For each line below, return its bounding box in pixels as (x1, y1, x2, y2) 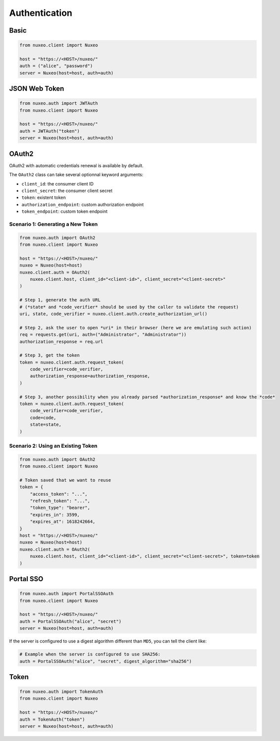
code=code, (30, 415, 56, 420)
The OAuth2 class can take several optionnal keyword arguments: (9, 172, 143, 178)
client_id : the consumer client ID (21, 181, 94, 186)
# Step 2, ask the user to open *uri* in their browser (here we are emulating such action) (19, 324, 252, 330)
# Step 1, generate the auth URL (19, 297, 101, 303)
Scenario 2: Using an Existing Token (9, 442, 97, 449)
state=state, (30, 422, 62, 427)
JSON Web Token (9, 85, 64, 93)
